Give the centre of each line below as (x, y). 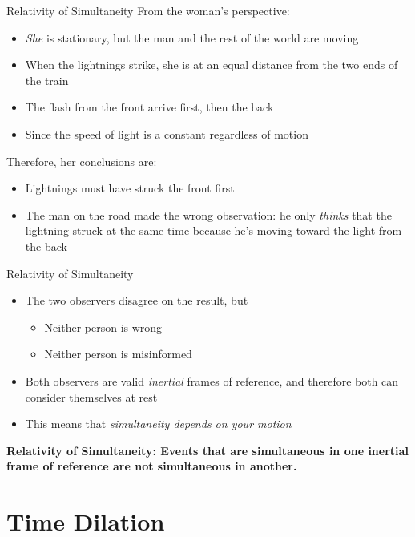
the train (47, 80)
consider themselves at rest (91, 396)
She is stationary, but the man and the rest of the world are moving (192, 37)
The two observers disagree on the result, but (137, 300)
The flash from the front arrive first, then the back (149, 107)
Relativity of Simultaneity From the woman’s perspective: (148, 10)
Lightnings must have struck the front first (130, 188)
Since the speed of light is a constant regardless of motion (167, 133)
